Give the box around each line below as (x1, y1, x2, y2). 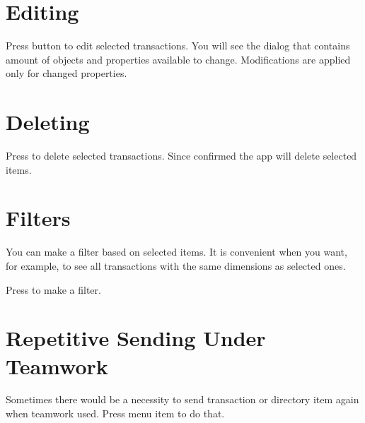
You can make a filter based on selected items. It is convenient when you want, (6, 244, 347, 259)
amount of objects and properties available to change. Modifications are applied (6, 52, 351, 66)
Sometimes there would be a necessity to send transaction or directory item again (6, 392, 359, 407)
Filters (6, 203, 71, 232)
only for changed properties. (6, 66, 127, 81)
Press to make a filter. (6, 282, 101, 297)
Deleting (6, 107, 90, 136)
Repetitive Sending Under (6, 323, 266, 352)
